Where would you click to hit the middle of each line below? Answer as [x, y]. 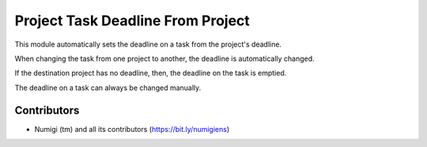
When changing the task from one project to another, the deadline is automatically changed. [165, 58]
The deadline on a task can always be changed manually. [108, 88]
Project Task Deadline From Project [132, 21]
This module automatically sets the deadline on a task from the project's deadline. [148, 44]
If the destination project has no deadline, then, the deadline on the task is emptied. [151, 73]
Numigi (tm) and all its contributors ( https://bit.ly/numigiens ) [132, 129]
